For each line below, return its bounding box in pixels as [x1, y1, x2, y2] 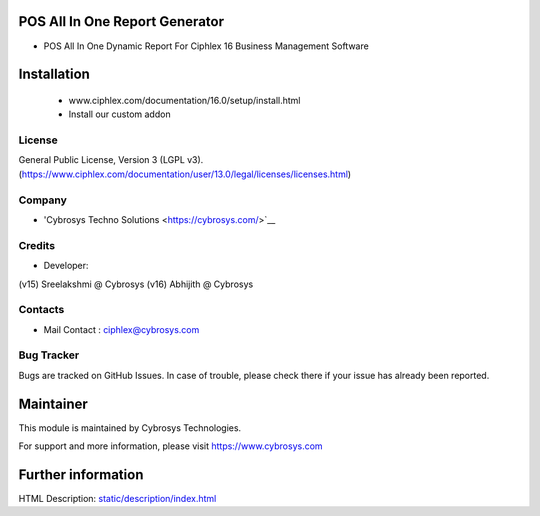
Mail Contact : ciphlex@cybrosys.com [43, 323, 200, 335]
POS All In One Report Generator [18, 13, 225, 30]
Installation [18, 66, 90, 83]
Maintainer [18, 395, 89, 412]
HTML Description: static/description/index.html [18, 493, 217, 504]
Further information [18, 466, 144, 483]
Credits [18, 238, 55, 252]
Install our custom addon [68, 108, 171, 120]
